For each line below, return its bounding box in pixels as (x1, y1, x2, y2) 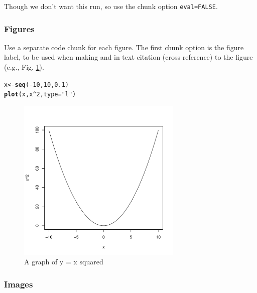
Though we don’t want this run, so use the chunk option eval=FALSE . (4, 1, 218, 11)
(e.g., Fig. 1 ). (4, 62, 44, 72)
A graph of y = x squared (24, 256, 103, 267)
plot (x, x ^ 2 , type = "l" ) (4, 91, 76, 98)
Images (4, 277, 33, 290)
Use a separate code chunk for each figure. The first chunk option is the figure (4, 42, 244, 52)
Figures (4, 22, 35, 35)
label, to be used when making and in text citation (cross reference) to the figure (4, 52, 253, 62)
